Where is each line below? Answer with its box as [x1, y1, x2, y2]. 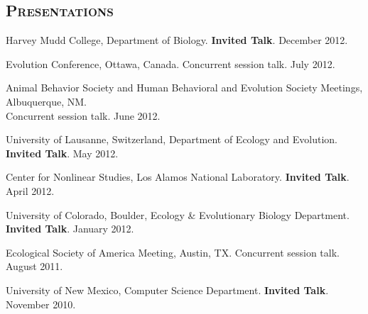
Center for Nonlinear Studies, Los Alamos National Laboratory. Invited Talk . [6, 169, 350, 184]
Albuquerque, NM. [6, 94, 87, 108]
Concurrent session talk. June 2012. [6, 108, 161, 123]
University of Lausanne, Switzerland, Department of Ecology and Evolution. [6, 132, 337, 147]
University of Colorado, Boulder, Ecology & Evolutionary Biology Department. [6, 207, 350, 222]
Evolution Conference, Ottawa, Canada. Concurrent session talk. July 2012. [6, 56, 335, 71]
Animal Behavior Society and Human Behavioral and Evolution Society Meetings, [6, 80, 363, 95]
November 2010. [6, 296, 76, 311]
